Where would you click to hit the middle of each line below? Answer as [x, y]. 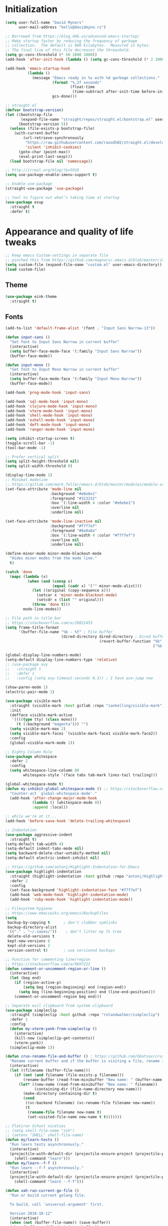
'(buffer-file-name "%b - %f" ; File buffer [65, 632]
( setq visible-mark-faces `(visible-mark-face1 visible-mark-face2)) [83, 733]
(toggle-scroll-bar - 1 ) [30, 443]
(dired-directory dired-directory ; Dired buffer [113, 637]
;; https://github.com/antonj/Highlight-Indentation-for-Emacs [72, 867]
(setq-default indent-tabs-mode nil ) [44, 848]
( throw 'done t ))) [51, 604]
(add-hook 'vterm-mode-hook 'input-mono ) [49, 411]
